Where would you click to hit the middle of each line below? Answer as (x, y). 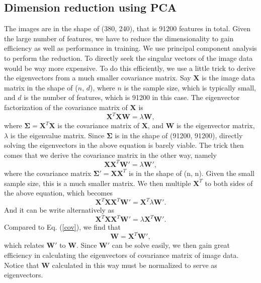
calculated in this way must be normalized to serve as (135, 265)
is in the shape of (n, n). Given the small (192, 173)
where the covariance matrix (48, 173)
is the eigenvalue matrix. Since (57, 135)
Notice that (22, 265)
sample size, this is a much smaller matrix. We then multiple (98, 183)
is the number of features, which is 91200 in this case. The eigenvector (132, 97)
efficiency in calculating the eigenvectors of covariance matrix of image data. (121, 255)
